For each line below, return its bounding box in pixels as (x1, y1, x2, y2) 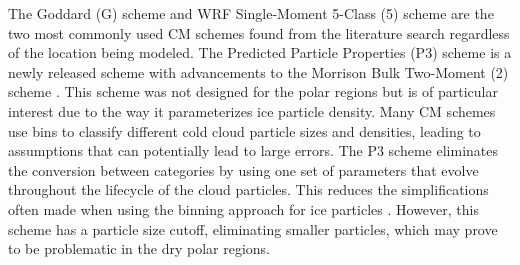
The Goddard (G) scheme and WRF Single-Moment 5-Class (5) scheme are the (8, 3, 494, 23)
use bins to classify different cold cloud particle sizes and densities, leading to (8, 120, 481, 141)
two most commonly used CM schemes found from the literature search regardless (8, 22, 510, 43)
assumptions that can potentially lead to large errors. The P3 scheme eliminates (8, 140, 498, 161)
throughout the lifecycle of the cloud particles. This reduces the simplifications (8, 179, 489, 200)
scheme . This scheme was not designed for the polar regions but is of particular (8, 81, 498, 102)
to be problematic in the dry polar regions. (8, 238, 270, 259)
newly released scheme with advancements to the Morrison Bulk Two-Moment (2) (8, 61, 509, 82)
